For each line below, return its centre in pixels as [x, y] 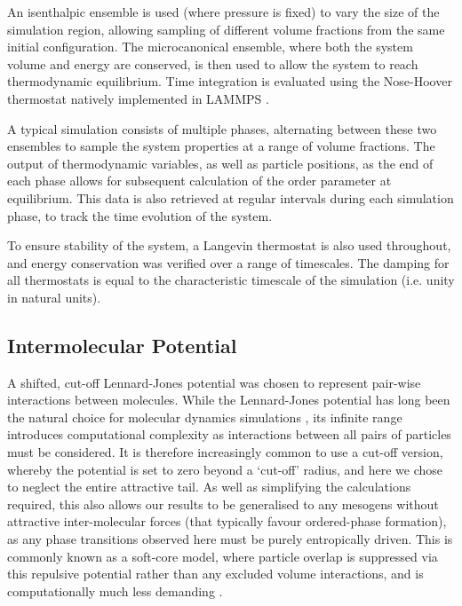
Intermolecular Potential [122, 345]
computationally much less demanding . [115, 590]
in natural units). [54, 297]
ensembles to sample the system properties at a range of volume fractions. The [221, 146]
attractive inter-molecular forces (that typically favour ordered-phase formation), [227, 521]
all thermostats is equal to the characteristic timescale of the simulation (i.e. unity [231, 280]
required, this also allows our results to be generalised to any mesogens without [223, 504]
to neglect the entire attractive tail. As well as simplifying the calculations [209, 487]
